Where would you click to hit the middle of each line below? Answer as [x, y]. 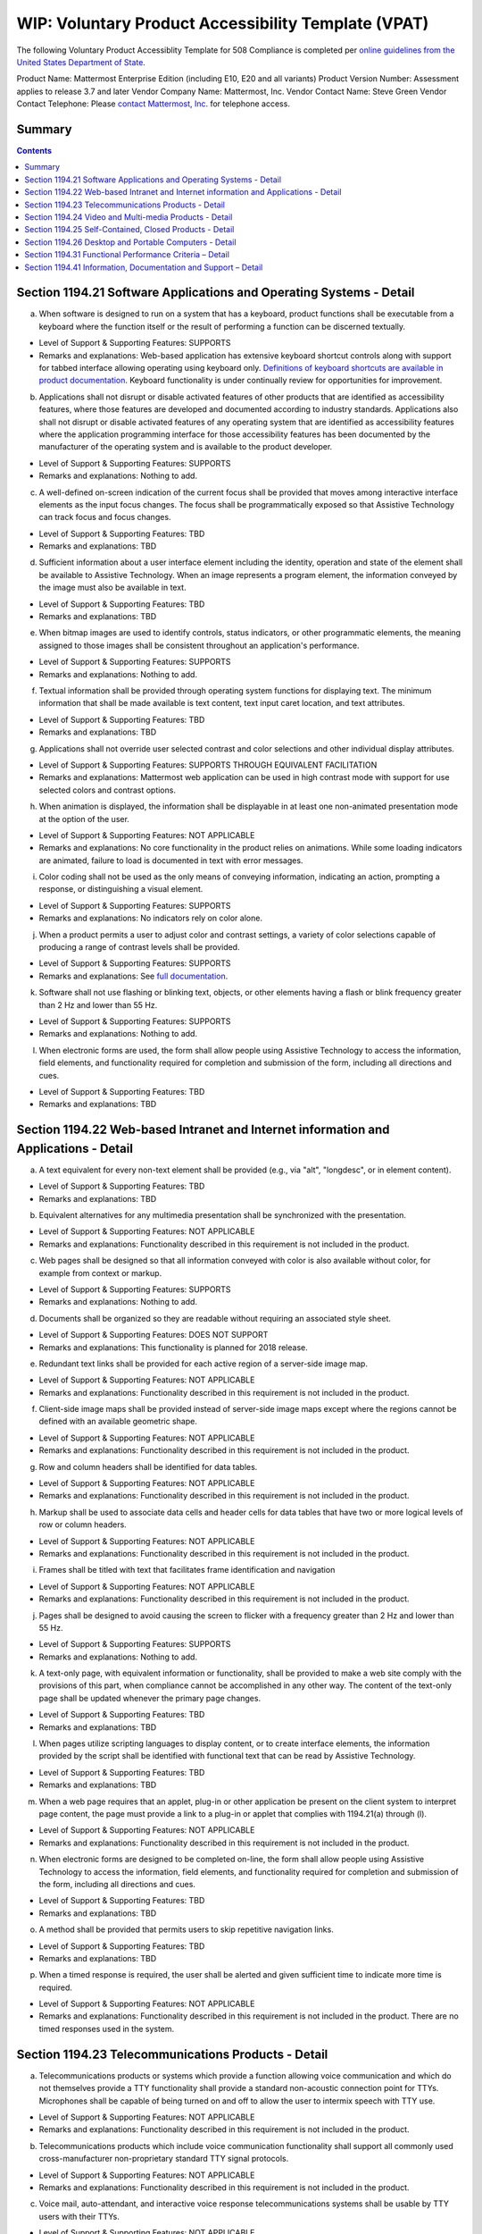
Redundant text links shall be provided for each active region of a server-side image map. [203, 1364]
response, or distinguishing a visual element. [121, 889]
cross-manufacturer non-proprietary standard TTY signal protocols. [164, 2159]
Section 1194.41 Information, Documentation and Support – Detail [144, 267]
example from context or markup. [100, 1272]
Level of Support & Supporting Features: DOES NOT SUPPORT [154, 1335]
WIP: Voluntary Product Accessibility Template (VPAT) [223, 23]
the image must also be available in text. [112, 588]
